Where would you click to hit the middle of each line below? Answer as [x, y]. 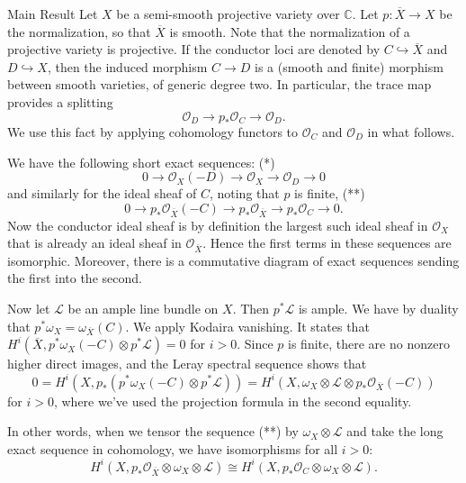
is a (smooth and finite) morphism [349, 66]
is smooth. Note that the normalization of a [290, 31]
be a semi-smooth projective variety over [228, 14]
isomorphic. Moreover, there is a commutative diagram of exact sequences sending [233, 260]
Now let [29, 309]
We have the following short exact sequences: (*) [141, 162]
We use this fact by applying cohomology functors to [153, 132]
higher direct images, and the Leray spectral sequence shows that [187, 364]
